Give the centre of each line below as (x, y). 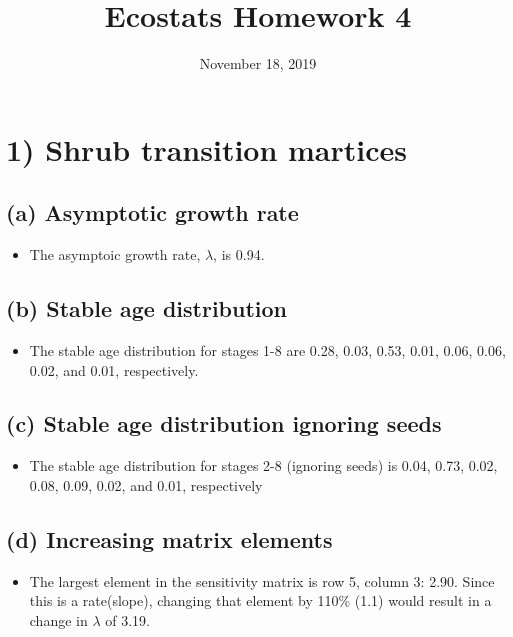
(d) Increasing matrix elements (169, 538)
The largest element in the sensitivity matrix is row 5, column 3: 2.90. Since (262, 580)
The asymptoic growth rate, (115, 254)
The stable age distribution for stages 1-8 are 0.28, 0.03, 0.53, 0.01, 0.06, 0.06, (267, 349)
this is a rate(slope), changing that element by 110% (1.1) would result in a (260, 600)
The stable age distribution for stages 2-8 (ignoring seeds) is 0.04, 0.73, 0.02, (263, 465)
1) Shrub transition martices (207, 148)
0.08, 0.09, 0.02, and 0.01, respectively (146, 484)
